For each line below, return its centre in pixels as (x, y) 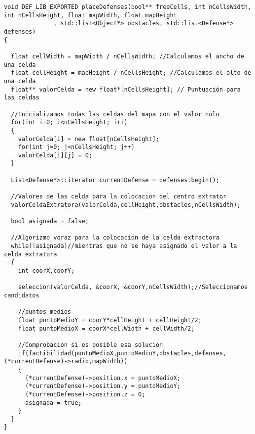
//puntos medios (45, 312)
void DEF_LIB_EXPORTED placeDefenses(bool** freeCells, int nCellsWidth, (128, 7)
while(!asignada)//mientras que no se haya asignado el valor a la (124, 246)
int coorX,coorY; (46, 271)
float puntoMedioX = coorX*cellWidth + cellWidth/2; (106, 328)
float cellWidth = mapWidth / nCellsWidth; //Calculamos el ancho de (127, 56)
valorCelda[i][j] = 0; (55, 155)
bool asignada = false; (50, 221)
